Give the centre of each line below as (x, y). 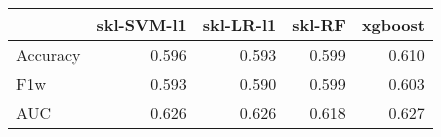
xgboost (393, 24)
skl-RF (319, 24)
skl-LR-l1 (239, 24)
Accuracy (48, 54)
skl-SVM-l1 (141, 24)
